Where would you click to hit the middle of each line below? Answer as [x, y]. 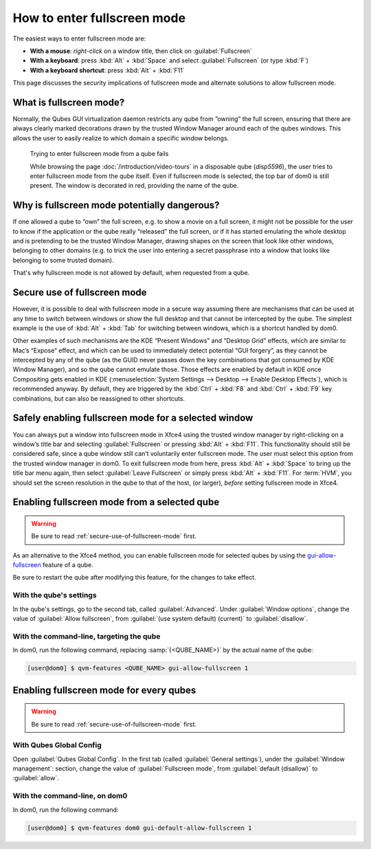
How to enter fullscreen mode [99, 18]
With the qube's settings [55, 595]
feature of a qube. [68, 565]
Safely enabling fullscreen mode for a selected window [133, 418]
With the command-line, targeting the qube [87, 636]
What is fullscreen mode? [69, 102]
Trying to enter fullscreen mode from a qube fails [99, 154]
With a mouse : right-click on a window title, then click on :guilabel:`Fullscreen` [141, 51]
